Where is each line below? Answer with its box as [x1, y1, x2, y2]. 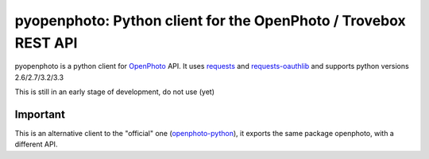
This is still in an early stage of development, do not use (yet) [14, 87, 214, 97]
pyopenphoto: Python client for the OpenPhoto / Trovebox [14, 12, 407, 29]
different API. [14, 139, 58, 150]
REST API [14, 34, 78, 51]
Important [14, 108, 65, 121]
